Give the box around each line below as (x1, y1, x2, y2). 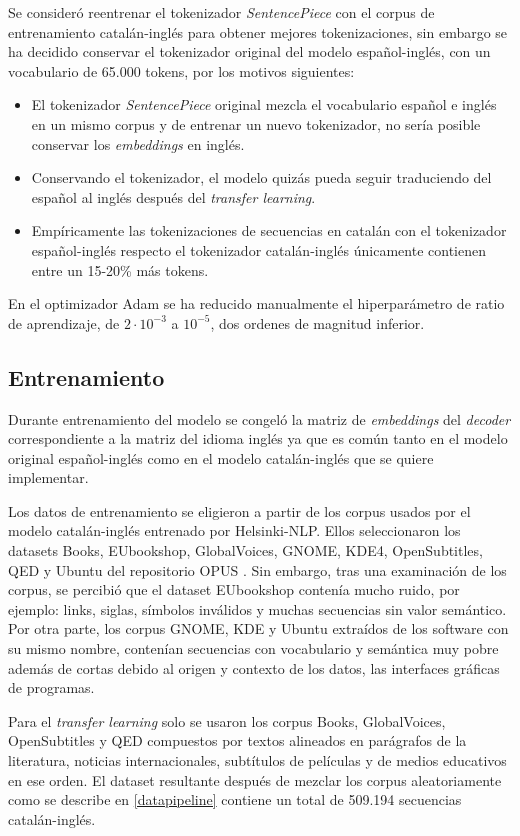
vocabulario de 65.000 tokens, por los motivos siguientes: (8, 60, 355, 81)
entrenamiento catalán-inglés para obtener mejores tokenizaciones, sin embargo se (8, 21, 508, 42)
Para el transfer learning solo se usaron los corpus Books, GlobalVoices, (8, 710, 446, 731)
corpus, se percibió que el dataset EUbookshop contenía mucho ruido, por (8, 579, 460, 600)
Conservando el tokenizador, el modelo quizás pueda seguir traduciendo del (31, 167, 492, 188)
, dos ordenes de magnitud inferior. (210, 312, 425, 333)
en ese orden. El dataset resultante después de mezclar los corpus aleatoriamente (8, 769, 502, 790)
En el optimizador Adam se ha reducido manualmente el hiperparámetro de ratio (8, 293, 505, 314)
